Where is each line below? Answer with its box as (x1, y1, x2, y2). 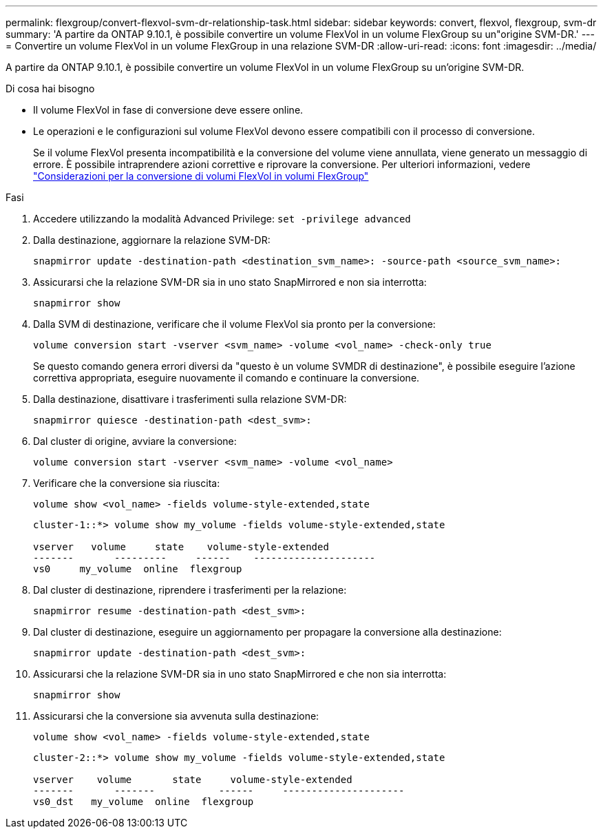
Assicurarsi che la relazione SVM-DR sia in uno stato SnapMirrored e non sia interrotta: (33, 276, 427, 288)
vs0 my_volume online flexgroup (33, 563, 242, 574)
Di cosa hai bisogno (6, 83, 95, 94)
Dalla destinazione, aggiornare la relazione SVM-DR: (33, 234, 271, 246)
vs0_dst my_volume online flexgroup (33, 796, 254, 807)
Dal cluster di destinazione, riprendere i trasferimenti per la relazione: (33, 584, 347, 596)
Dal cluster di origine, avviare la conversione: (33, 435, 237, 447)
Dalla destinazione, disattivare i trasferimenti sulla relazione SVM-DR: (33, 393, 347, 405)
